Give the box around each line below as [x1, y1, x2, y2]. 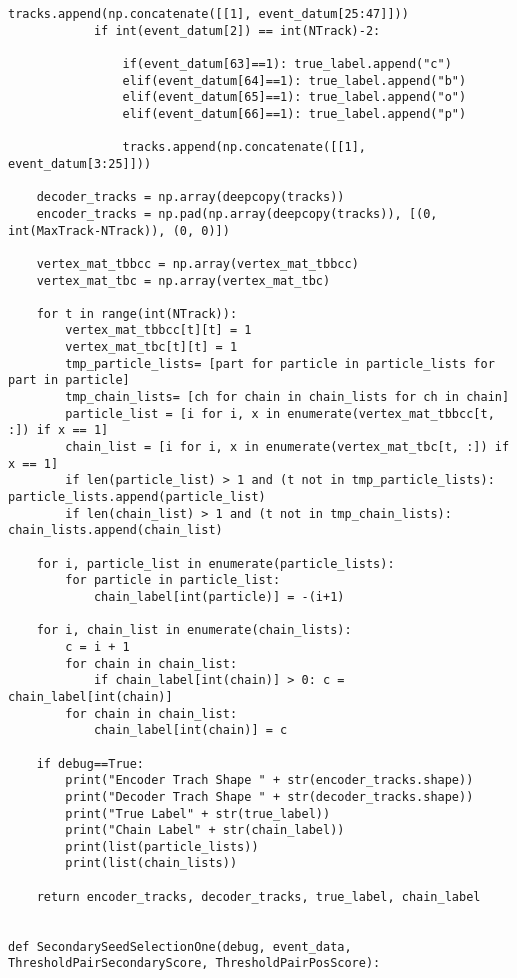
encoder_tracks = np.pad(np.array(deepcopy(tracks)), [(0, [36, 206, 438, 221]
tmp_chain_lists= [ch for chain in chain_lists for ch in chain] [65, 390, 510, 405]
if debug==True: [36, 756, 145, 771]
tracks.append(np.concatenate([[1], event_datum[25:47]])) [8, 7, 409, 21]
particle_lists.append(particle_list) [8, 490, 266, 505]
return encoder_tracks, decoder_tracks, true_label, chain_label [36, 889, 481, 904]
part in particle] [8, 373, 130, 388]
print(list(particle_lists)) [65, 839, 259, 854]
